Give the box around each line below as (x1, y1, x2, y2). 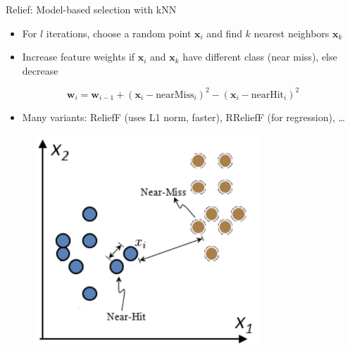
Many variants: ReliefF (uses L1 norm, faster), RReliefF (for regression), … (22, 109, 345, 124)
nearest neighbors (254, 25, 330, 40)
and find (206, 25, 242, 40)
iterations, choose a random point (46, 25, 192, 40)
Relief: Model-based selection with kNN (6, 2, 177, 16)
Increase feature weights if (22, 49, 135, 64)
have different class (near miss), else (182, 49, 337, 64)
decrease (22, 63, 58, 77)
